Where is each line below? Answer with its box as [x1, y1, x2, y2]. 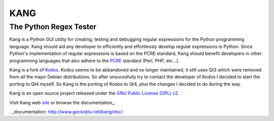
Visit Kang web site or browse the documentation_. [9, 99, 116, 105]
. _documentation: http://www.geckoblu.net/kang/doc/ [9, 108, 123, 114]
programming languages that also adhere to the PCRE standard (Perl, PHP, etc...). [9, 57, 180, 64]
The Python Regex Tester [9, 22, 96, 31]
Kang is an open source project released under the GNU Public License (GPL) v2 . [9, 90, 180, 96]
